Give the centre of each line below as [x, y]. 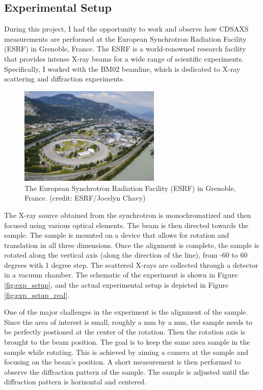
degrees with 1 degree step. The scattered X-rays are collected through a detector [131, 264]
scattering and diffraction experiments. [64, 79]
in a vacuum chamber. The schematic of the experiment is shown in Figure [121, 275]
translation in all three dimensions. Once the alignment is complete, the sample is [132, 245]
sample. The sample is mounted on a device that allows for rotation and [117, 235]
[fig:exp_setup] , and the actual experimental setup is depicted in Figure [116, 285]
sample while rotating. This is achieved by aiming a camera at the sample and [126, 352]
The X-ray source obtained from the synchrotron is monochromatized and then [128, 215]
